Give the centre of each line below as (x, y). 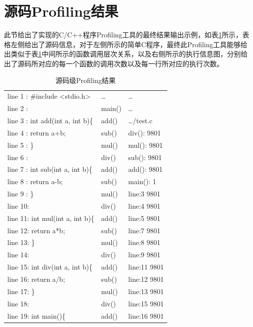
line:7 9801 (144, 230)
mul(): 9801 (145, 145)
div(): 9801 (145, 132)
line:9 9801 (144, 255)
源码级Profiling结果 (86, 80)
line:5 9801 (144, 218)
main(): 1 (142, 181)
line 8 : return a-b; (35, 181)
